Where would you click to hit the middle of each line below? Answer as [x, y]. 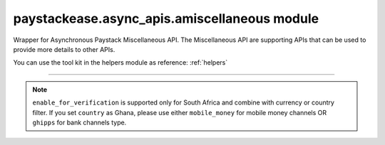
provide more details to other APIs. [64, 49]
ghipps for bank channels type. [79, 122]
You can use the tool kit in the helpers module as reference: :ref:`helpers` [120, 63]
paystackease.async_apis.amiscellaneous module [166, 18]
